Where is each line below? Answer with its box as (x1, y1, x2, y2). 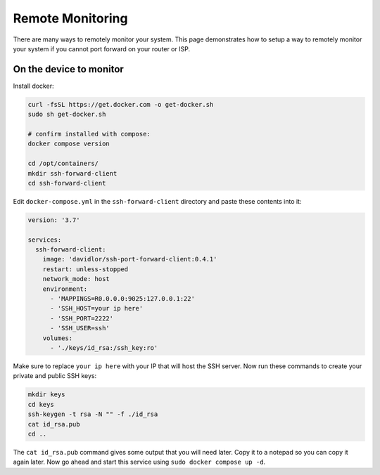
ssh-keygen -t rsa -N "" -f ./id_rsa (27, 410, 158, 418)
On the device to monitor (13, 63, 125, 75)
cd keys (27, 401, 54, 408)
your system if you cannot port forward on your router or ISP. (13, 44, 190, 53)
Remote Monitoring (13, 11, 128, 26)
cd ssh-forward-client (27, 179, 106, 187)
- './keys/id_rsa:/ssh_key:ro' (50, 344, 158, 351)
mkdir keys (27, 391, 65, 398)
